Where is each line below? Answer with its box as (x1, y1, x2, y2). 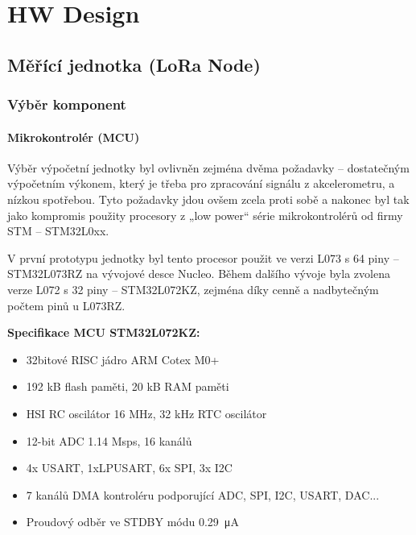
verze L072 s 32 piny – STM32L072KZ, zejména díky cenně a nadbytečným (7, 280, 379, 297)
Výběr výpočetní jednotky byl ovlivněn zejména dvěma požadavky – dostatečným (7, 159, 410, 176)
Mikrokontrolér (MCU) (7, 128, 140, 145)
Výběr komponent (7, 94, 126, 114)
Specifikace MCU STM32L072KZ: (7, 324, 200, 341)
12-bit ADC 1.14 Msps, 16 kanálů (26, 432, 192, 449)
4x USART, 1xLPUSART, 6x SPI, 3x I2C (26, 459, 233, 476)
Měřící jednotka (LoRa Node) (7, 52, 261, 77)
